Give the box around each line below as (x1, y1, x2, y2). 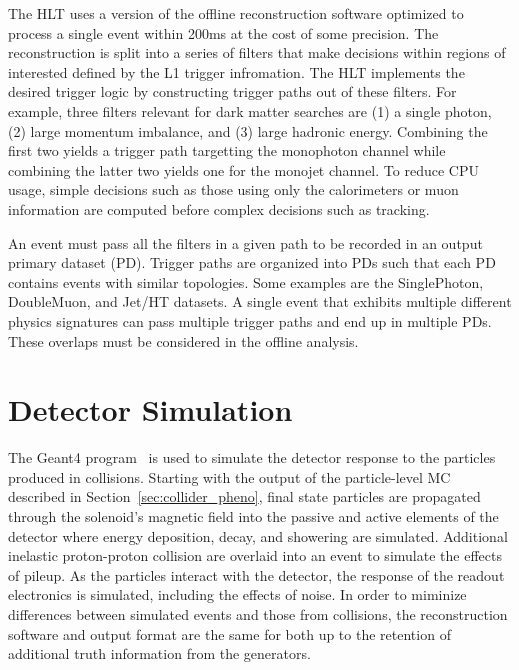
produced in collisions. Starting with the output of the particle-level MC (8, 466, 451, 487)
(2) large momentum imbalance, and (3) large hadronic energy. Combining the (8, 120, 488, 141)
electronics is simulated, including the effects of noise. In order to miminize (8, 584, 467, 605)
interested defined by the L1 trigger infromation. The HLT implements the (8, 61, 465, 82)
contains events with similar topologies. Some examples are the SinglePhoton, (8, 271, 484, 292)
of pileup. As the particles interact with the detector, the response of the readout (8, 564, 505, 585)
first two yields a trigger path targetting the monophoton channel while (8, 140, 446, 161)
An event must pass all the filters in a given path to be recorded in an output (8, 232, 483, 253)
